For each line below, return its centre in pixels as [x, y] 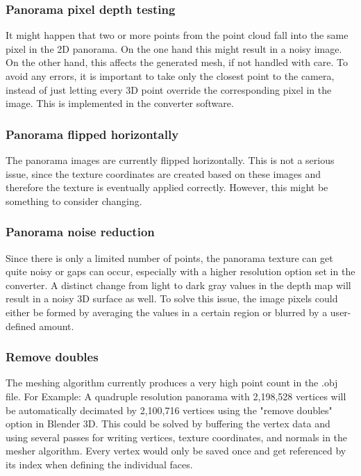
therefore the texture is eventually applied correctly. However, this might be [167, 187]
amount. [57, 326]
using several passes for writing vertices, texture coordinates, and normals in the [177, 437]
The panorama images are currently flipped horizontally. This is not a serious [170, 160]
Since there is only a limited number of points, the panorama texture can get [169, 257]
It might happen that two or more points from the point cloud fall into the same [177, 35]
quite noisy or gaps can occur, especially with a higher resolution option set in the [180, 271]
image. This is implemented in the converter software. [120, 103]
